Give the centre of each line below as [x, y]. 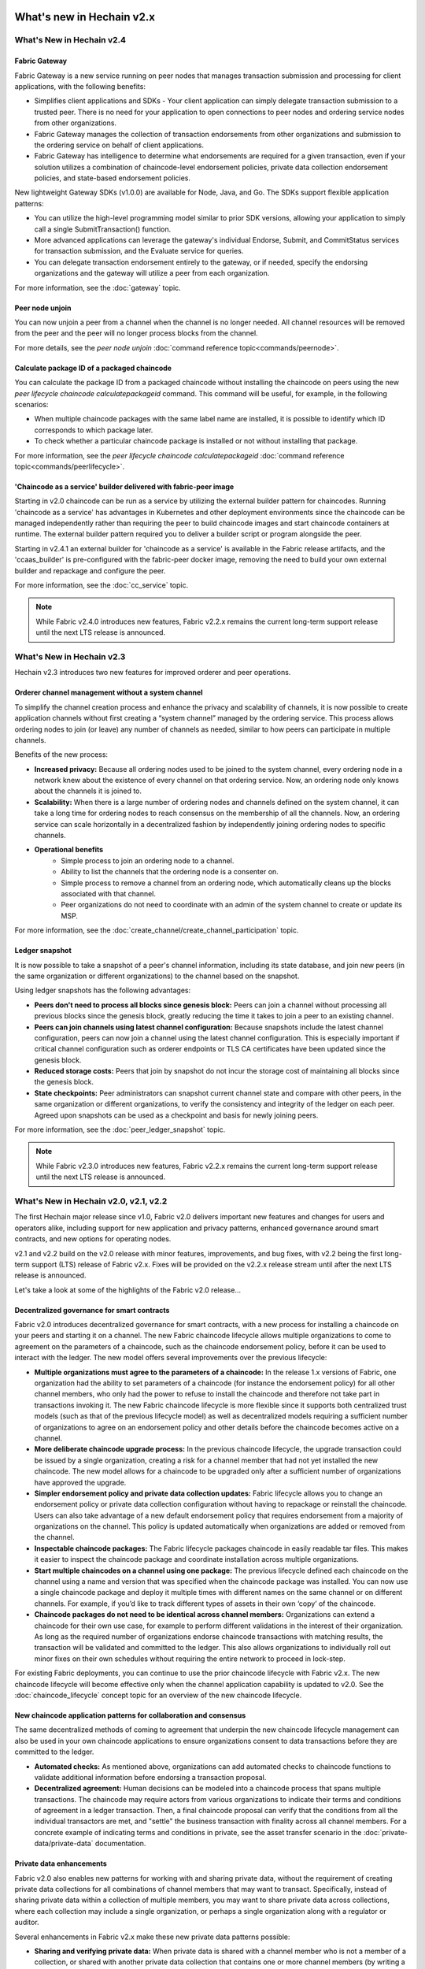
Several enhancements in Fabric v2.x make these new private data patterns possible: [152, 1937]
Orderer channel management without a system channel [109, 692]
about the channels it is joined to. [88, 791]
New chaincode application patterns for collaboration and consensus [130, 1715]
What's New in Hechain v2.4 [70, 40]
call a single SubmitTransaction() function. [103, 229]
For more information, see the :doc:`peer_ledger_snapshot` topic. [120, 1129]
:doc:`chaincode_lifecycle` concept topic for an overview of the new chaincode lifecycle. [158, 1695]
